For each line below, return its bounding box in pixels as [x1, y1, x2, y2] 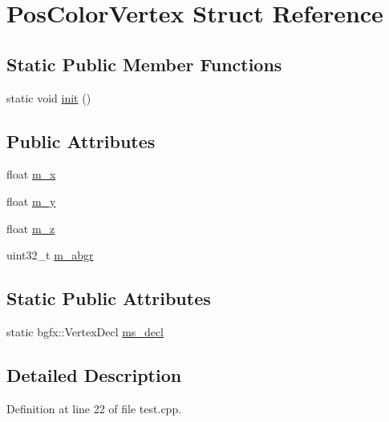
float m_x [6, 166, 56, 183]
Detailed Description [6, 362, 182, 387]
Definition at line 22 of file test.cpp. [6, 400, 182, 416]
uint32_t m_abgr [6, 247, 94, 263]
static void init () [6, 89, 91, 106]
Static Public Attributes [6, 286, 211, 311]
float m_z [6, 219, 55, 236]
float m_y [6, 192, 56, 209]
